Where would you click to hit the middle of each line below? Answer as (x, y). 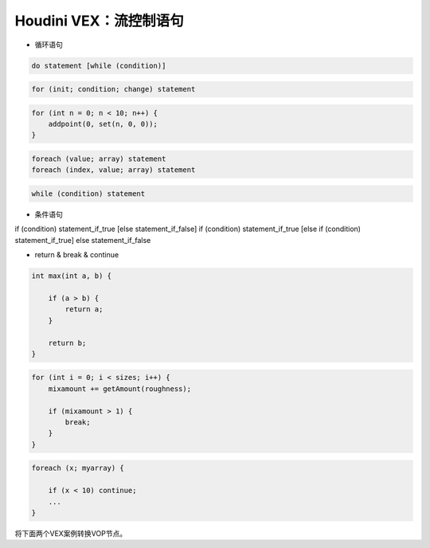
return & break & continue (77, 255)
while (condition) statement (88, 194)
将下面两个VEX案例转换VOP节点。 (71, 533)
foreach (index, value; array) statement (113, 170)
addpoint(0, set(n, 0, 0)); (103, 124)
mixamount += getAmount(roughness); (119, 389)
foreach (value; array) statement (99, 159)
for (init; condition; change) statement (113, 89)
